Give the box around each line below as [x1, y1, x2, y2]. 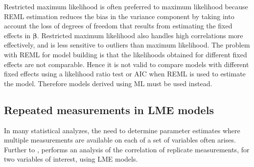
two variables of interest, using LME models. [4, 154, 138, 164]
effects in [4, 30, 31, 40]
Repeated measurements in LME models [4, 102, 214, 117]
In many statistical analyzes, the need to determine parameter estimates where [4, 125, 240, 135]
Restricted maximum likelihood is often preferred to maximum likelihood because [4, 1, 248, 11]
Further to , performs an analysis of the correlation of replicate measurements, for [4, 144, 250, 154]
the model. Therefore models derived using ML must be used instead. [4, 78, 212, 88]
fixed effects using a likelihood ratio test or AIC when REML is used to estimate [4, 69, 246, 79]
